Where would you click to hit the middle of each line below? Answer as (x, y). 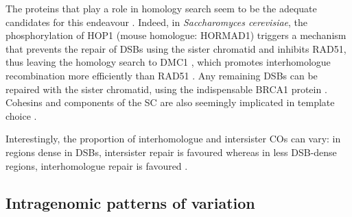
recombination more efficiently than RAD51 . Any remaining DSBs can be (162, 75)
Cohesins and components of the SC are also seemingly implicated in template (170, 102)
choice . (21, 115)
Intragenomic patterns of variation (130, 202)
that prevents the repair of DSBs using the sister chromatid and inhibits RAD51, (176, 48)
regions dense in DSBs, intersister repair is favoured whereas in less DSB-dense (171, 152)
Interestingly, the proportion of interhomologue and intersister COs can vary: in (173, 139)
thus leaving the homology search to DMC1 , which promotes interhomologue (168, 62)
